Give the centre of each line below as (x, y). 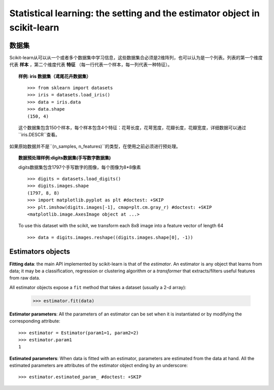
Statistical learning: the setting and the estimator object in (134, 13)
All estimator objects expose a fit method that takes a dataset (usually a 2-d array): (98, 287)
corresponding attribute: (35, 321)
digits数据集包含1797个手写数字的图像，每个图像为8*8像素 (80, 167)
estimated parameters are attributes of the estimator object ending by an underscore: (98, 366)
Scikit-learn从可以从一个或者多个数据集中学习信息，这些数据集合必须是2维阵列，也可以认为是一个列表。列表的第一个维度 (136, 57)
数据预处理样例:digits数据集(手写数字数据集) (65, 158)
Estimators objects (40, 252)
